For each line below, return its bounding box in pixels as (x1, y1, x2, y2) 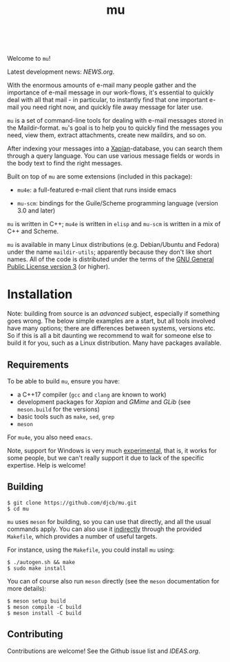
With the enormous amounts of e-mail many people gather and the (7, 81, 196, 90)
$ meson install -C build (7, 610, 81, 616)
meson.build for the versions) (17, 405, 100, 413)
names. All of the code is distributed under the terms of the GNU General (7, 255, 214, 263)
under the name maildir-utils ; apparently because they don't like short (7, 248, 212, 257)
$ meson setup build (7, 597, 67, 605)
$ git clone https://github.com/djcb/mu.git (7, 499, 137, 506)
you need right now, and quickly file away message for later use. (20, 103, 203, 112)
